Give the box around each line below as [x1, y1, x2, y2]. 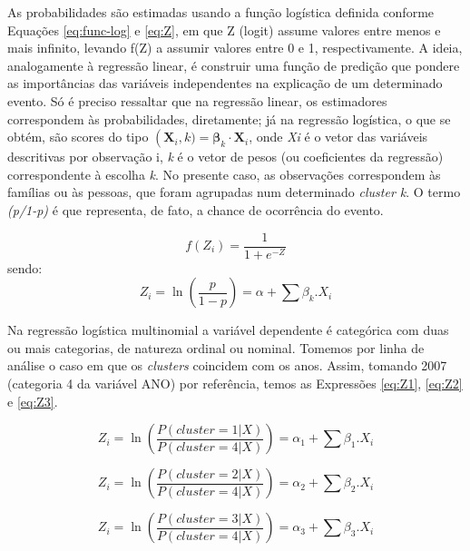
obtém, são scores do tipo [7, 127, 149, 146]
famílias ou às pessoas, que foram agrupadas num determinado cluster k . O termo [7, 182, 461, 202]
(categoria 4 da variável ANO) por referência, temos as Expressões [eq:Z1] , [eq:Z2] [7, 373, 463, 392]
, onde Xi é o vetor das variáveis [249, 127, 428, 146]
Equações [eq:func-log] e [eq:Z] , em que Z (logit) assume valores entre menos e [7, 20, 441, 39]
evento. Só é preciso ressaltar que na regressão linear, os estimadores [7, 91, 387, 110]
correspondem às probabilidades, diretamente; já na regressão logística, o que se [7, 109, 451, 128]
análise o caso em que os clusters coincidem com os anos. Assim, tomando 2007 [7, 356, 447, 375]
